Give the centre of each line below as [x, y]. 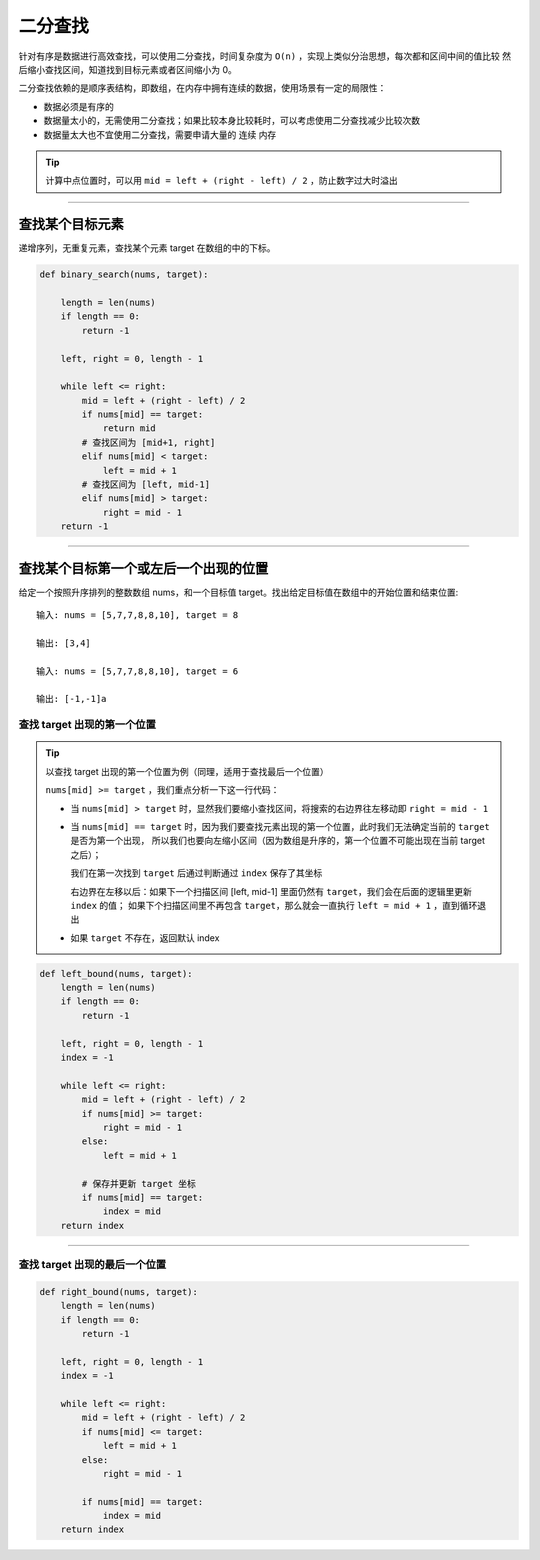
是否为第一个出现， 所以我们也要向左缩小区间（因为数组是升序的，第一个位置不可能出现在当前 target [277, 841]
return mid [129, 428]
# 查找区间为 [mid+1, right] [148, 442]
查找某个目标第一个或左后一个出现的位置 [143, 568]
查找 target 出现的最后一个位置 [92, 1265]
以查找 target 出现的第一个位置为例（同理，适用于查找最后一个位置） [187, 771]
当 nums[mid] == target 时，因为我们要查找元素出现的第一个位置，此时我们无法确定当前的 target [280, 826]
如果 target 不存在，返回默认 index [145, 937]
